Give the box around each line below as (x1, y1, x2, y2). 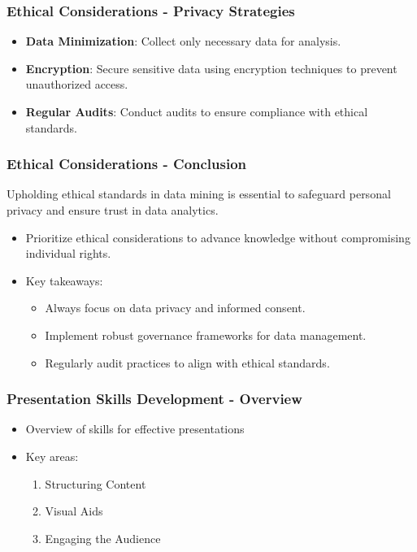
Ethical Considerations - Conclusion (7, 154, 247, 174)
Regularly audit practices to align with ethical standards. (45, 354, 330, 371)
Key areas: (25, 447, 79, 464)
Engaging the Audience (45, 529, 161, 546)
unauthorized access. (25, 76, 128, 93)
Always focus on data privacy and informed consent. (45, 299, 306, 316)
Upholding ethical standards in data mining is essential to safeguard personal (7, 185, 391, 202)
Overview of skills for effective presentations (25, 420, 245, 437)
